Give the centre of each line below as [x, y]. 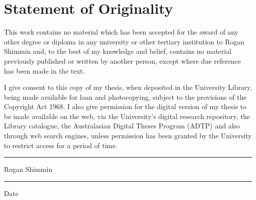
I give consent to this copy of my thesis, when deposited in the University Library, [128, 87]
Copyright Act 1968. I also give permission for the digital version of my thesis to [125, 106]
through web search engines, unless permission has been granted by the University [128, 136]
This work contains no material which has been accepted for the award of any [121, 32]
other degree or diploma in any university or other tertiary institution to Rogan [124, 41]
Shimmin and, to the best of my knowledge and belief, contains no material [118, 51]
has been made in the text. [45, 70]
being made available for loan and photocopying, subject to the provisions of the [125, 97]
